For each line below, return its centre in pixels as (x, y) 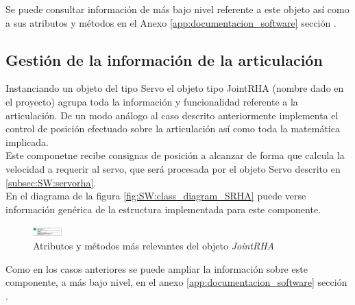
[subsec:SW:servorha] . (51, 182)
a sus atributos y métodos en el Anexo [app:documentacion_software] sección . (171, 22)
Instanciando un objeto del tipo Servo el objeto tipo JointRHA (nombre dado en (175, 88)
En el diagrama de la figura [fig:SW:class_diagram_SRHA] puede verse (156, 196)
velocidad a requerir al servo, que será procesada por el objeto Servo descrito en (173, 168)
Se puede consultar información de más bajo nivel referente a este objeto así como (177, 9)
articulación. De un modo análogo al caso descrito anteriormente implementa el (172, 115)
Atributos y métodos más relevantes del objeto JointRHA (154, 245)
